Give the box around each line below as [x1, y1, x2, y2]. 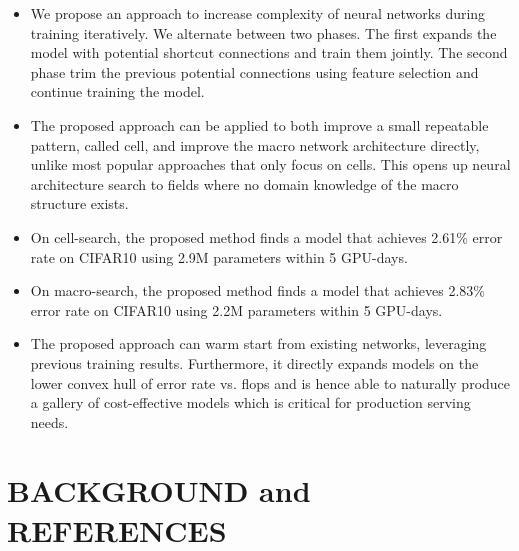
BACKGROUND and [7, 470, 311, 511]
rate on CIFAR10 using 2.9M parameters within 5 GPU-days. [30, 246, 408, 267]
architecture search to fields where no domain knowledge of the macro [30, 173, 459, 194]
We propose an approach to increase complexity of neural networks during [30, 3, 486, 23]
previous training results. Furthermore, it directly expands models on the [30, 352, 479, 373]
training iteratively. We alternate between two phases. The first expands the [30, 22, 497, 43]
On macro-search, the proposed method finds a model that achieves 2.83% [30, 280, 486, 301]
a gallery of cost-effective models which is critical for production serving [30, 392, 471, 413]
